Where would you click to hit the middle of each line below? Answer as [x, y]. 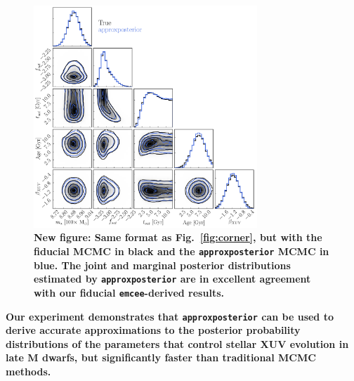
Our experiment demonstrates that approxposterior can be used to [170, 316]
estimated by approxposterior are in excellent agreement [172, 279]
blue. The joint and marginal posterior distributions [162, 265]
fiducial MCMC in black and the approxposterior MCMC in [182, 251]
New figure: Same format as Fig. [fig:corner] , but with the [178, 237]
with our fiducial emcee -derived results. [129, 292]
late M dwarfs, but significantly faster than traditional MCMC [161, 357]
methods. [28, 371]
